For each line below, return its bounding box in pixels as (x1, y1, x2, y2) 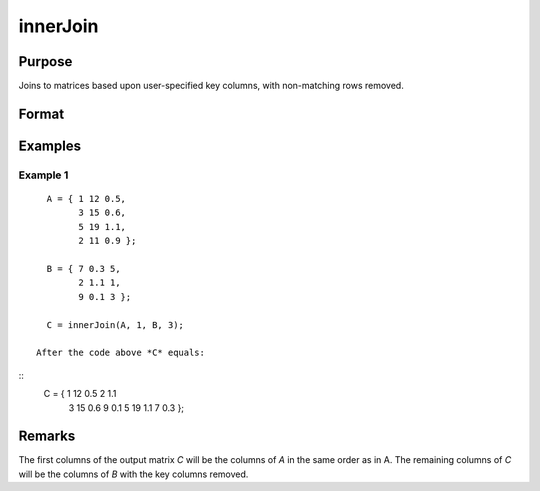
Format (18, 105, 65, 122)
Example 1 (18, 168, 69, 182)
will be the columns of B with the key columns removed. (18, 468, 249, 480)
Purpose (18, 53, 73, 70)
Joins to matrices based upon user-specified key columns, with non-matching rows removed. (18, 80, 404, 92)
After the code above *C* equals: (36, 347, 205, 359)
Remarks (18, 428, 76, 445)
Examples (18, 137, 82, 154)
